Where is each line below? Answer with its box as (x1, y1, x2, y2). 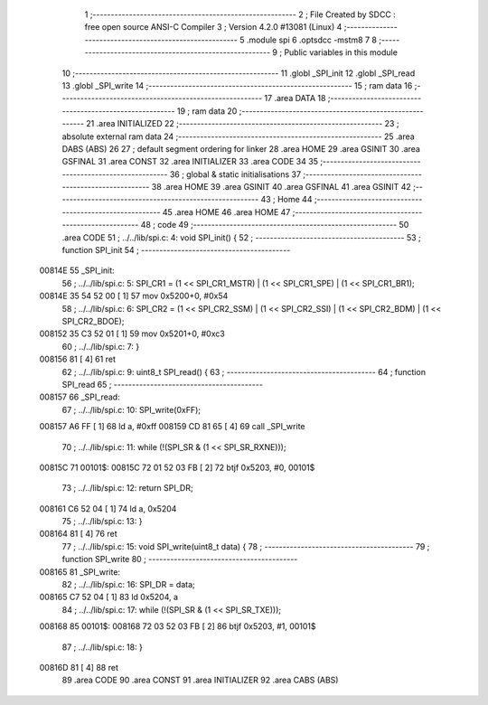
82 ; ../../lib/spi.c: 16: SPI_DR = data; (61, 579, 196, 590)
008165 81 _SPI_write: (39, 566, 121, 578)
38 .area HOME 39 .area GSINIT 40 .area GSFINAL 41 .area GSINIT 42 (151, 182, 411, 193)
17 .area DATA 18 (264, 93, 326, 104)
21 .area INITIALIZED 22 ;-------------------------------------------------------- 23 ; (86, 118, 399, 129)
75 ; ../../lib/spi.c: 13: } (61, 516, 143, 527)
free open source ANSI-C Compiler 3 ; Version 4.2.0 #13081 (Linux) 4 (84, 22, 343, 33)
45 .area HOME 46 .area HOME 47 (162, 206, 291, 217)
